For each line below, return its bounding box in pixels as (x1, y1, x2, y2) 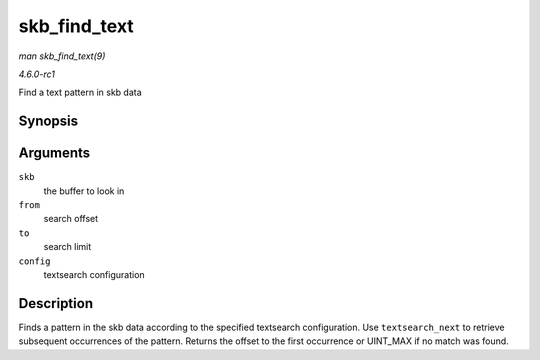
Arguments (18, 145, 91, 162)
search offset (43, 213, 99, 225)
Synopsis (18, 113, 79, 130)
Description (18, 295, 94, 312)
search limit (43, 241, 92, 253)
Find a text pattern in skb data (18, 86, 142, 99)
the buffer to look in (43, 185, 125, 197)
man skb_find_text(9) (18, 50, 106, 62)
